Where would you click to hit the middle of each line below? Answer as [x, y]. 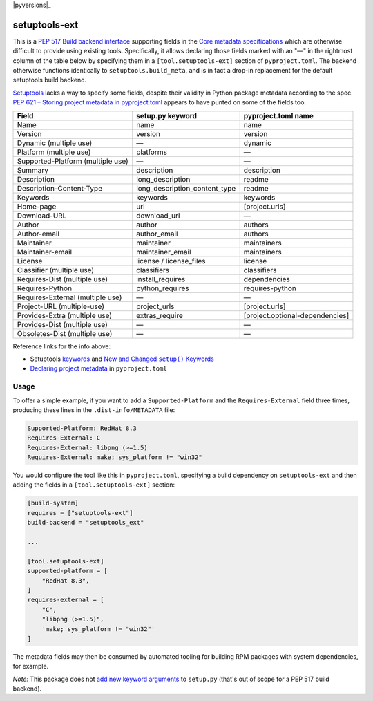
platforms [151, 152]
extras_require [159, 315]
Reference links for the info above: [61, 346]
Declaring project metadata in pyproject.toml [98, 368]
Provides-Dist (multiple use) [63, 324]
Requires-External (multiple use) [69, 297]
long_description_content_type [186, 188]
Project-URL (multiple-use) [61, 306]
